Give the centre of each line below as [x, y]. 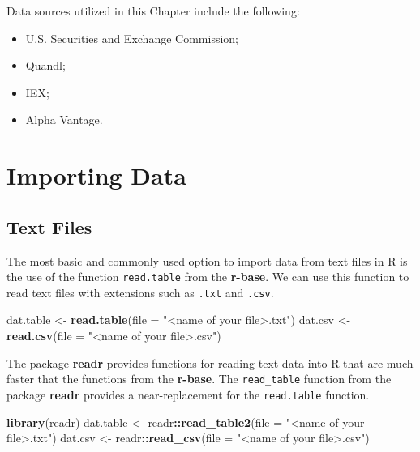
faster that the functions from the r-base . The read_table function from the [199, 379]
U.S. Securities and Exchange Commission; [132, 38]
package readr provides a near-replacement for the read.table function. [188, 394]
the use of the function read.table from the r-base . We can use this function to [208, 277]
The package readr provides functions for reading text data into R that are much [210, 362]
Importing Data [96, 175]
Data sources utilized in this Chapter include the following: [153, 11]
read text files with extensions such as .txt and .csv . [140, 292]
